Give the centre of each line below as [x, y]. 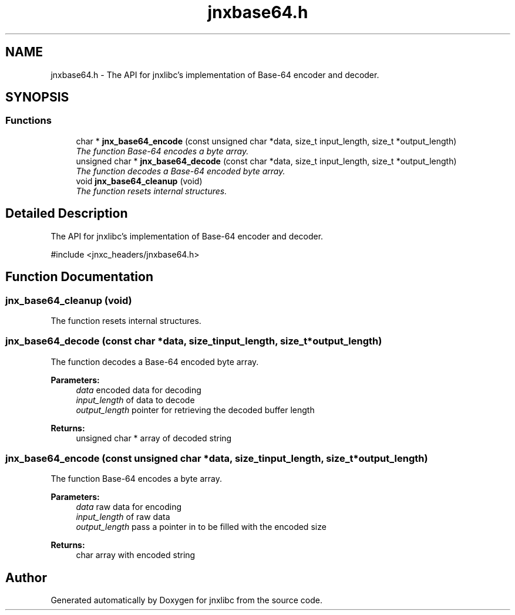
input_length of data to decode [135, 400]
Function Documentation [79, 277]
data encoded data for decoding [139, 390]
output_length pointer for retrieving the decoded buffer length [195, 410]
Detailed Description [67, 214]
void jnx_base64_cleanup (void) [139, 181]
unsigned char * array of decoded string [154, 438]
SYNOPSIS [37, 97]
